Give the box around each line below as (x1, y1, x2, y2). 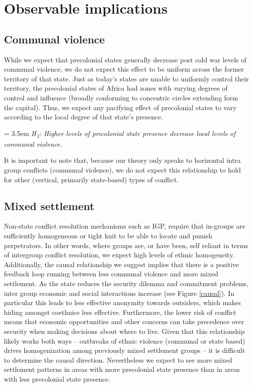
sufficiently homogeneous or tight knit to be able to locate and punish (4, 231, 213, 241)
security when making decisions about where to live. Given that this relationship (4, 326, 245, 336)
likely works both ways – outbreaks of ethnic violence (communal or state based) (4, 335, 245, 346)
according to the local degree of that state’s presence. (4, 112, 163, 122)
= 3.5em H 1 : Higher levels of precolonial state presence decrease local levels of (4, 128, 236, 139)
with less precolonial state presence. (4, 373, 111, 384)
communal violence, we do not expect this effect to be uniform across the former (4, 64, 244, 74)
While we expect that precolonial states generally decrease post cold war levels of (4, 54, 247, 64)
